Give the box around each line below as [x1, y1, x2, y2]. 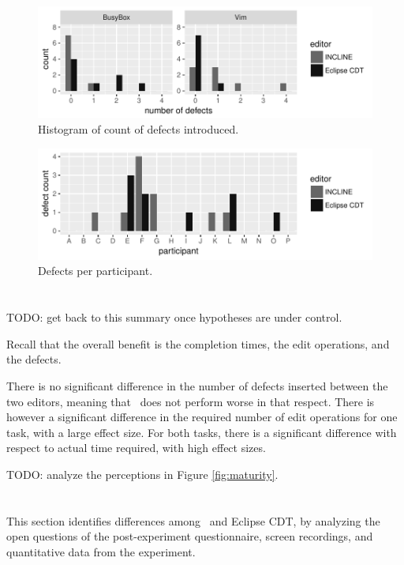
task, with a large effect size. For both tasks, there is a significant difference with [6, 424, 397, 440]
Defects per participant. [38, 262, 153, 279]
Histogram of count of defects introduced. [38, 120, 239, 137]
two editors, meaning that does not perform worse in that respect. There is [6, 393, 375, 409]
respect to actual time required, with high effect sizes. [6, 439, 266, 456]
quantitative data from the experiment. [6, 543, 196, 559]
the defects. [6, 351, 62, 367]
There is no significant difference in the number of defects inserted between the [6, 378, 388, 394]
